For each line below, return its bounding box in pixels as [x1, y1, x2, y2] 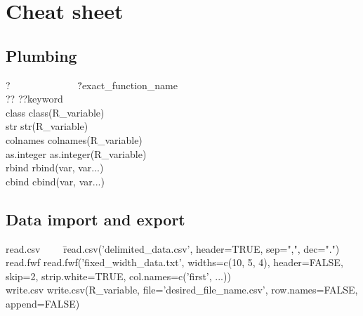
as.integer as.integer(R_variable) [6, 146, 147, 161]
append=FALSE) [6, 296, 80, 310]
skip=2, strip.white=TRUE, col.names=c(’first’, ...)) [6, 268, 231, 283]
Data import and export [6, 208, 185, 230]
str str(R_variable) [6, 119, 88, 133]
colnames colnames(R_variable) [6, 132, 143, 147]
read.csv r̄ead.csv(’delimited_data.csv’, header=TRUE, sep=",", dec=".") [6, 241, 340, 256]
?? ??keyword [6, 91, 63, 106]
